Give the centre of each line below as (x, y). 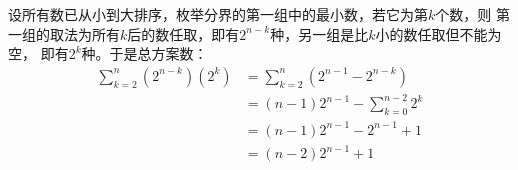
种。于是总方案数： (144, 53)
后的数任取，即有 (183, 33)
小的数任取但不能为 (438, 33)
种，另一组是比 (319, 33)
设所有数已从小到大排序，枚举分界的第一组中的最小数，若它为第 (218, 14)
